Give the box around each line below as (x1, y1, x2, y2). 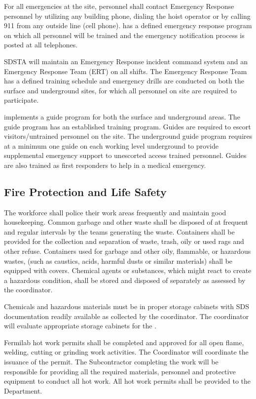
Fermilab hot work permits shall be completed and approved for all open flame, (4, 337, 244, 347)
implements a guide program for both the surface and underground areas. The (4, 111, 240, 121)
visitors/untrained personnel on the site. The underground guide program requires (4, 131, 253, 141)
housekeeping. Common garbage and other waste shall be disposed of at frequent (4, 217, 248, 227)
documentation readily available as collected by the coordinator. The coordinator (4, 311, 249, 321)
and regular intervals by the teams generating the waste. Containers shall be (4, 226, 235, 237)
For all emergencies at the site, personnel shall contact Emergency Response (4, 1, 234, 11)
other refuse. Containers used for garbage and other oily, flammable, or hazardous (4, 246, 251, 256)
